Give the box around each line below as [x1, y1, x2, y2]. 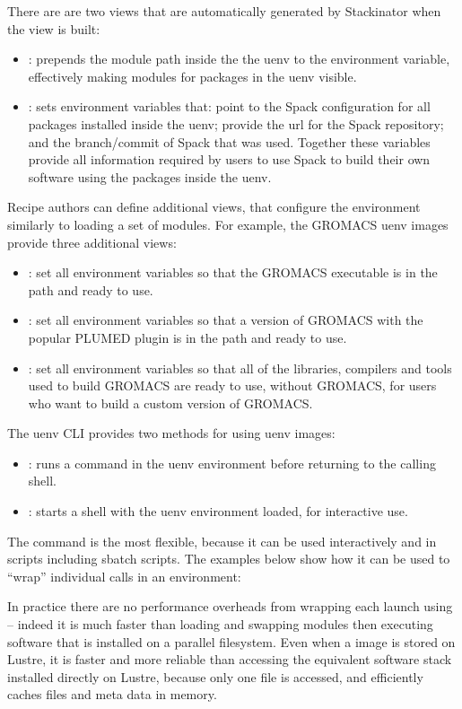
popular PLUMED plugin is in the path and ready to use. [28, 328, 347, 346]
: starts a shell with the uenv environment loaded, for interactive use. [28, 502, 408, 521]
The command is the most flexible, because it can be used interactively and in [7, 531, 437, 550]
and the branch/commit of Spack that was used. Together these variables [28, 132, 431, 151]
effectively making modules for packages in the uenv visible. [28, 66, 357, 85]
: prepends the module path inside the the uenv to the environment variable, [28, 49, 450, 68]
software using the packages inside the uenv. [28, 167, 272, 186]
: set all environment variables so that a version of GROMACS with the [28, 311, 423, 329]
